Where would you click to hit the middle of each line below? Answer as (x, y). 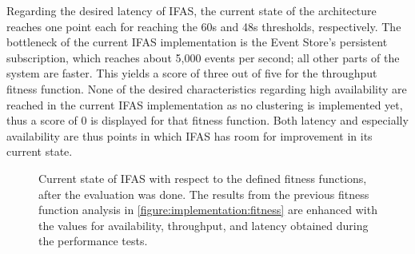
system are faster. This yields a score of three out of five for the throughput (192, 73)
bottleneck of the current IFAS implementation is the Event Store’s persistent (197, 42)
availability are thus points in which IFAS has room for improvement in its (190, 135)
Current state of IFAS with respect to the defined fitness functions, (203, 178)
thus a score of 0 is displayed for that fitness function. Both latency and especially (207, 120)
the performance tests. (93, 241)
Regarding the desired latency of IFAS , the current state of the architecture (192, 10)
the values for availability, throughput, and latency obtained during (204, 225)
